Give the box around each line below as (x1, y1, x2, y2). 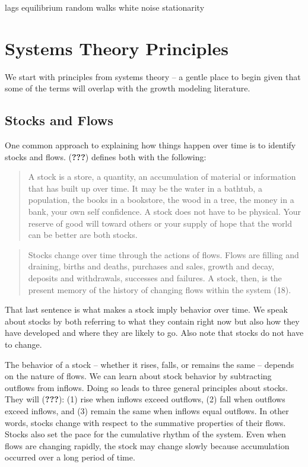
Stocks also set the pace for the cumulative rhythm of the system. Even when (5, 428, 286, 440)
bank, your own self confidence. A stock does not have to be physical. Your (28, 205, 301, 218)
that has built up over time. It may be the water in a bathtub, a (28, 182, 262, 194)
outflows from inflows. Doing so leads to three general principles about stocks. (5, 381, 288, 393)
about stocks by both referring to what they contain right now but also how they (5, 314, 300, 327)
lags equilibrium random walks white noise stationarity (5, 1, 205, 13)
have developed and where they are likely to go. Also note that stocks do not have (5, 326, 304, 339)
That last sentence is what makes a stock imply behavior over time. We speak (5, 303, 288, 316)
